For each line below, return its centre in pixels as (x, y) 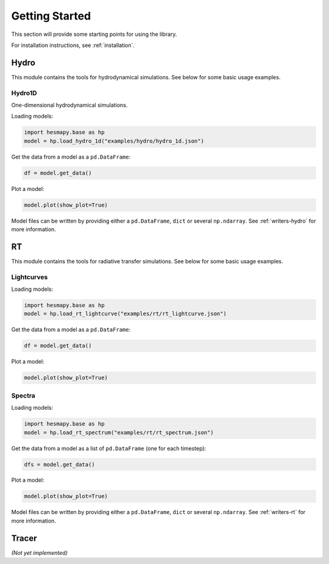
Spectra (23, 395)
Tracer (24, 538)
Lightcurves (30, 277)
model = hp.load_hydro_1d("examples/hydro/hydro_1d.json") (114, 141)
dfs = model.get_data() (60, 464)
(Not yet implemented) (40, 552)
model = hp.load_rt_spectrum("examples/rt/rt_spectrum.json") (119, 432)
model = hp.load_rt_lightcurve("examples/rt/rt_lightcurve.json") (125, 314)
